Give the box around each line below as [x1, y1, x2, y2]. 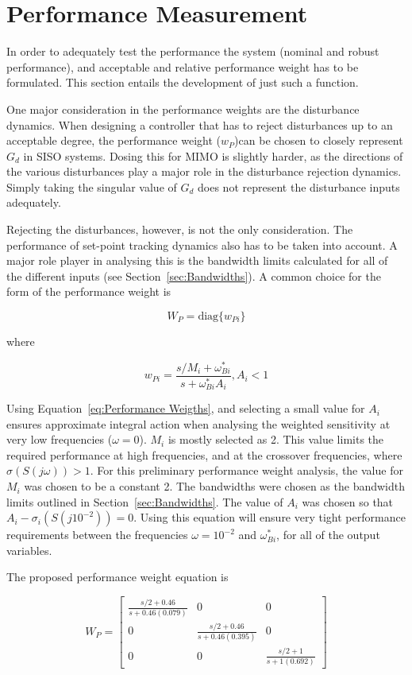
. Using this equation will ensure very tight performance [133, 509, 406, 526]
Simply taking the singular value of [6, 178, 177, 195]
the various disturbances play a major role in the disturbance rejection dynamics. [6, 163, 402, 180]
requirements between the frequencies [6, 526, 188, 543]
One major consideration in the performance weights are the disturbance [6, 100, 360, 117]
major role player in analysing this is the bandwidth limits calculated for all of [6, 252, 388, 269]
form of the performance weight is [6, 283, 171, 300]
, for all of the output [276, 526, 380, 543]
